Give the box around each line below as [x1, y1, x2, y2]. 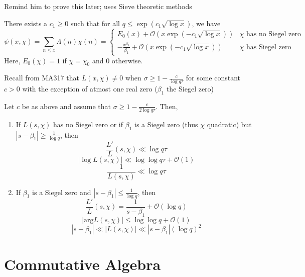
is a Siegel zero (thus [134, 119, 198, 129]
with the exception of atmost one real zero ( [22, 83, 158, 94]
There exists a [4, 18, 48, 28]
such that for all [70, 18, 120, 28]
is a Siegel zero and [32, 187, 91, 197]
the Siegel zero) [166, 83, 214, 94]
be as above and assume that [22, 101, 111, 111]
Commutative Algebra [4, 254, 161, 274]
